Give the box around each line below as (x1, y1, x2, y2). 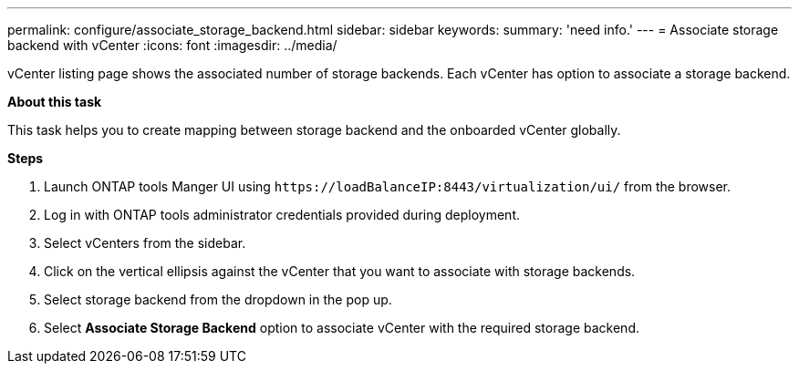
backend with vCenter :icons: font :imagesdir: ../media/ (7, 37, 337, 53)
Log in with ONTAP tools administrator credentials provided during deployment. (44, 207, 520, 222)
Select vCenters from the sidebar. (44, 235, 246, 251)
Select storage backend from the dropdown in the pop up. (44, 292, 392, 307)
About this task (7, 94, 102, 109)
